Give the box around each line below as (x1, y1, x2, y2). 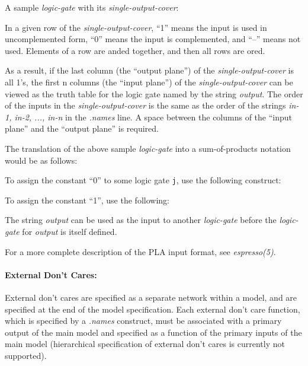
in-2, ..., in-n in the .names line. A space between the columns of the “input (14, 110, 292, 123)
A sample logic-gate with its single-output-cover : (5, 1, 179, 13)
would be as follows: (5, 154, 78, 166)
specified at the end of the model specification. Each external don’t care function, (5, 303, 300, 315)
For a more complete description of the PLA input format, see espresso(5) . (5, 245, 276, 257)
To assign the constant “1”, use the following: (5, 193, 169, 206)
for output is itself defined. (22, 225, 117, 237)
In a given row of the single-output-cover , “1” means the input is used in (5, 21, 267, 33)
